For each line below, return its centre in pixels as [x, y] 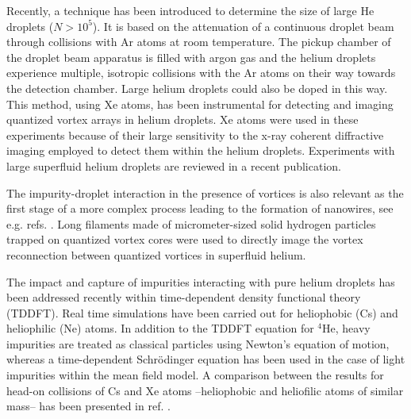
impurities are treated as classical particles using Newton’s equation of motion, [198, 343]
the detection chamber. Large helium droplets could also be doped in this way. [197, 88]
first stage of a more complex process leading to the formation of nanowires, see [200, 208]
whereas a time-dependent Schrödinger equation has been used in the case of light [206, 359]
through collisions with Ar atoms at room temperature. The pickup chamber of [199, 42]
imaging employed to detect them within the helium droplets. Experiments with [201, 150]
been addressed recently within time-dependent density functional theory [184, 297]
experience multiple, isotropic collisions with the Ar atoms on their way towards [201, 73]
